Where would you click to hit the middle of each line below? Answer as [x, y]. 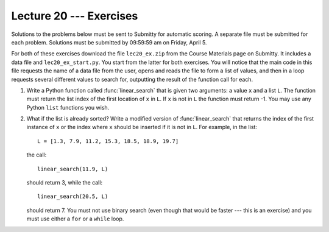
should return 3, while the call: [65, 183]
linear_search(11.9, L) [73, 169]
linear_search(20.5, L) [73, 197]
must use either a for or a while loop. [75, 219]
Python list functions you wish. [68, 107]
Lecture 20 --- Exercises [75, 16]
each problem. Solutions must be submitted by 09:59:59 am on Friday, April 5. [109, 42]
